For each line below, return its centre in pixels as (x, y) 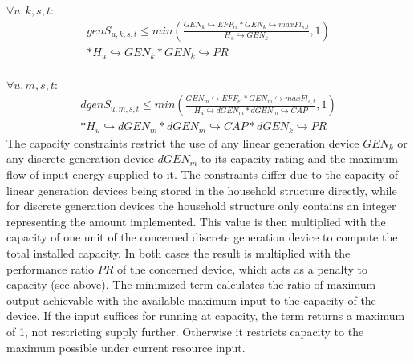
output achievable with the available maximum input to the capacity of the (191, 300)
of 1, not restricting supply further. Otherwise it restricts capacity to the (185, 331)
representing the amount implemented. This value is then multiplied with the (196, 221)
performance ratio (51, 268)
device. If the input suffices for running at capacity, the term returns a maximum (206, 316)
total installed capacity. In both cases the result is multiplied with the (179, 252)
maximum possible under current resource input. (126, 347)
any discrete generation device (81, 158)
